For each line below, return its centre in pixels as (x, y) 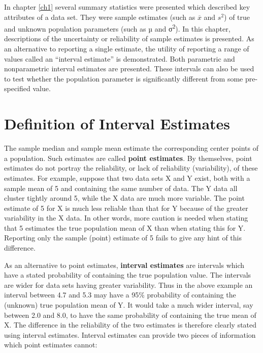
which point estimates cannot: (51, 345)
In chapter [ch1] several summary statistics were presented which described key (127, 7)
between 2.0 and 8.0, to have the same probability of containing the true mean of (130, 315)
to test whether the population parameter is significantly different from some (124, 78)
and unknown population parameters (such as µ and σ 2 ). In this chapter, (117, 28)
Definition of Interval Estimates (117, 124)
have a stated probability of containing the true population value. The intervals (128, 275)
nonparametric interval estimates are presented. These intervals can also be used (129, 69)
